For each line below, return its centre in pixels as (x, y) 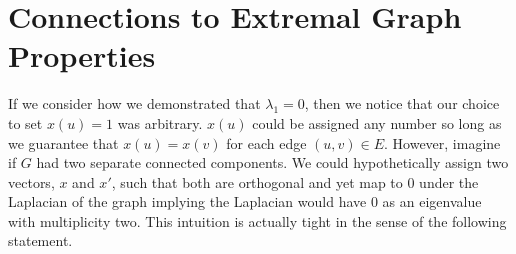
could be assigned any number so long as (377, 122)
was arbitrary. (160, 122)
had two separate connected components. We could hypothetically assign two (272, 162)
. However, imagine (442, 142)
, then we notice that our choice (402, 103)
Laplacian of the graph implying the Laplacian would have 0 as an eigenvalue (245, 201)
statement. (40, 240)
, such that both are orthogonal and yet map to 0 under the (295, 181)
